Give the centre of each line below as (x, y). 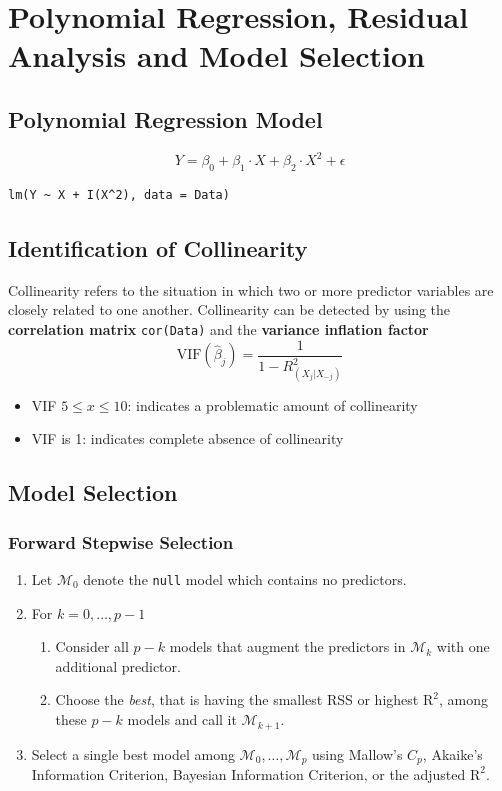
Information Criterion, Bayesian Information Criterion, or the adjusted (248, 773)
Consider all (92, 646)
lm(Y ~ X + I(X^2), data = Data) (119, 195)
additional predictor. (118, 665)
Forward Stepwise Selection (121, 541)
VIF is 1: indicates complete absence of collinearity (187, 438)
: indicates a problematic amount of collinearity (272, 404)
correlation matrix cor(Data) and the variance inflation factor (218, 329)
